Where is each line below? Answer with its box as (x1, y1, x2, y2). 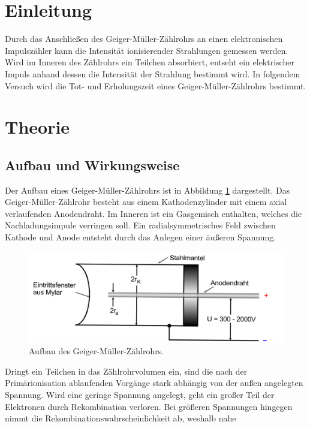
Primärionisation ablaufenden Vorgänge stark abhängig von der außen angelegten (5, 376, 303, 389)
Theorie (5, 114, 70, 139)
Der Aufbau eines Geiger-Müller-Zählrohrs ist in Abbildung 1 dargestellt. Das (5, 183, 290, 196)
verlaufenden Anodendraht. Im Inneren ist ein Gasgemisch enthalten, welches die (5, 207, 302, 219)
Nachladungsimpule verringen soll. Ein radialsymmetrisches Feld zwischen (5, 219, 276, 231)
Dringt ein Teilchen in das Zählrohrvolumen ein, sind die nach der (5, 364, 248, 377)
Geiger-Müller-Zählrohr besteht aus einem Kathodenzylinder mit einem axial (5, 195, 287, 208)
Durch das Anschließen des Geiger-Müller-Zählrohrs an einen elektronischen (5, 32, 283, 45)
